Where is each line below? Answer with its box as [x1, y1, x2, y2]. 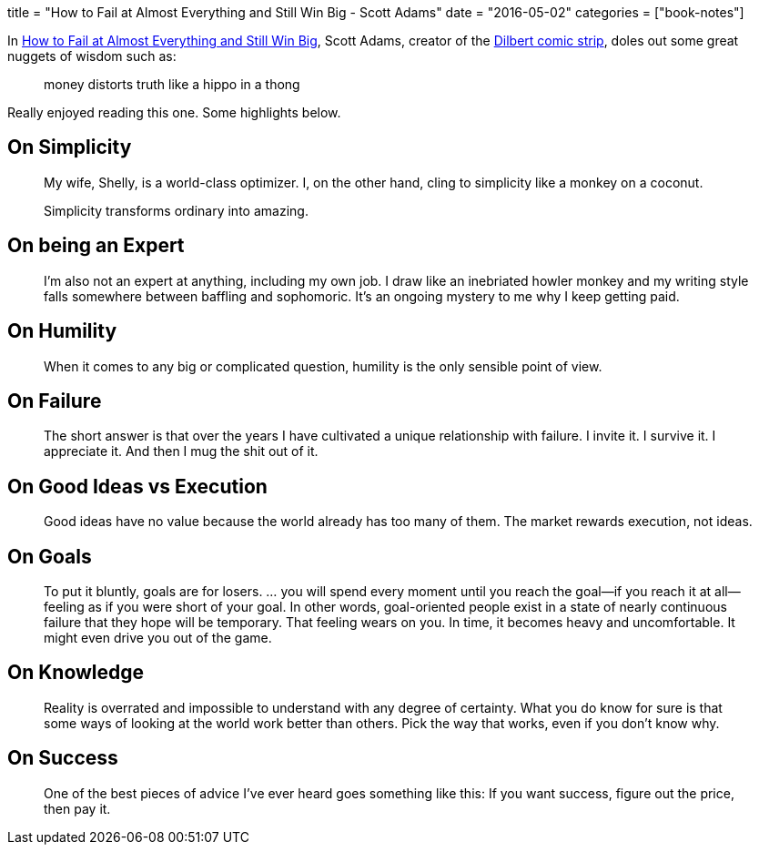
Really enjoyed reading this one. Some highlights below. [7, 105, 341, 120]
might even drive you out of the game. [44, 630, 272, 646]
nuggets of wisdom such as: [7, 48, 177, 64]
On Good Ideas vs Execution [7, 474, 268, 498]
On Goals [7, 544, 92, 568]
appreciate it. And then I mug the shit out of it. [44, 443, 319, 460]
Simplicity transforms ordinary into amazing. [44, 202, 309, 218]
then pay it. [44, 800, 111, 816]
